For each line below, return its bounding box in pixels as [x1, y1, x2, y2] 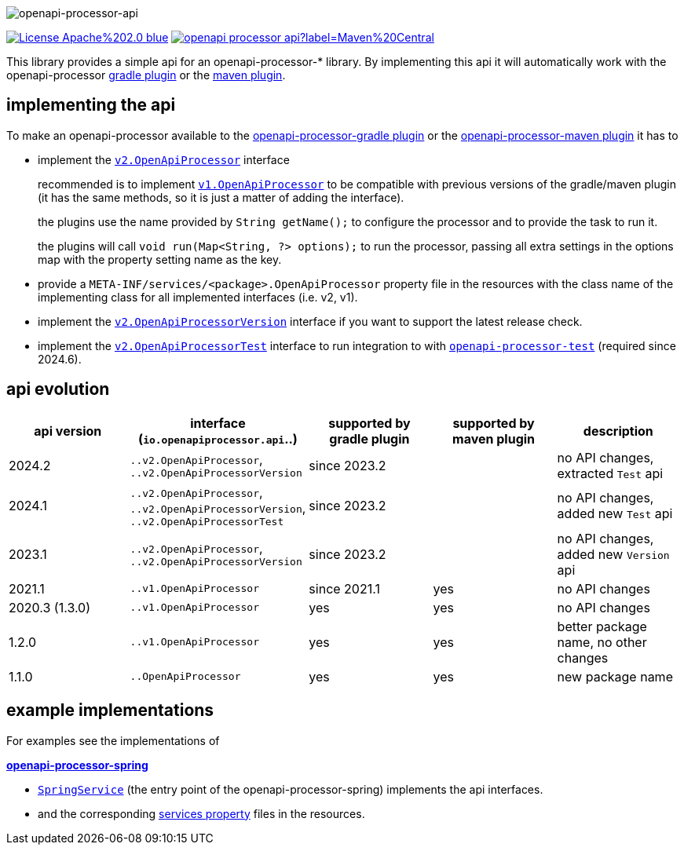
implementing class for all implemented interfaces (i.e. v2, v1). [38, 290, 358, 304]
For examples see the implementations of [6, 733, 220, 747]
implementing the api [6, 95, 176, 115]
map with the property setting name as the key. [38, 252, 282, 266]
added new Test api [557, 506, 673, 522]
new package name [557, 668, 673, 685]
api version [34, 422, 102, 439]
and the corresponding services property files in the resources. [38, 806, 365, 820]
